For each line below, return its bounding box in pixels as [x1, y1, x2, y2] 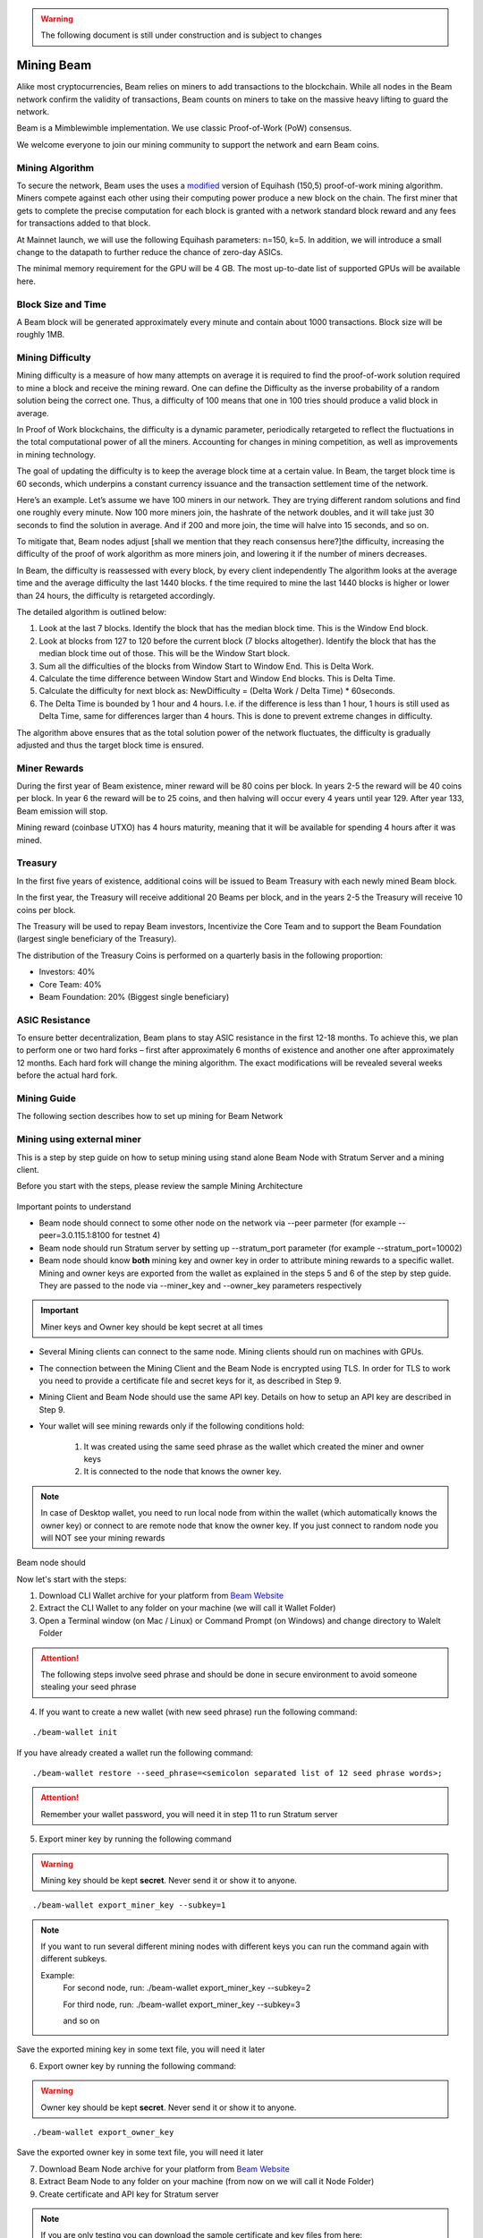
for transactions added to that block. [16, 218, 151, 228]
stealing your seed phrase [40, 1681, 137, 1692]
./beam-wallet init [32, 1728, 118, 1738]
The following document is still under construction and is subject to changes [40, 30, 322, 40]
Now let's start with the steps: [16, 1574, 127, 1585]
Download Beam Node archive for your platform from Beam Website [38, 2163, 290, 2174]
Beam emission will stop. [16, 806, 108, 816]
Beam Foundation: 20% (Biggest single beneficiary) [38, 991, 230, 1002]
